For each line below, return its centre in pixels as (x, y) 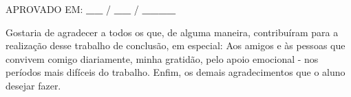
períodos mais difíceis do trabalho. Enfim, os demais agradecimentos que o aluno (175, 72)
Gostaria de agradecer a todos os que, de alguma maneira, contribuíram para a (172, 32)
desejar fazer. (33, 85)
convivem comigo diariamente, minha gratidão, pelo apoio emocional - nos (162, 58)
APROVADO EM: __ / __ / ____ (91, 9)
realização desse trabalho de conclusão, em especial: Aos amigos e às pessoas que (175, 45)
